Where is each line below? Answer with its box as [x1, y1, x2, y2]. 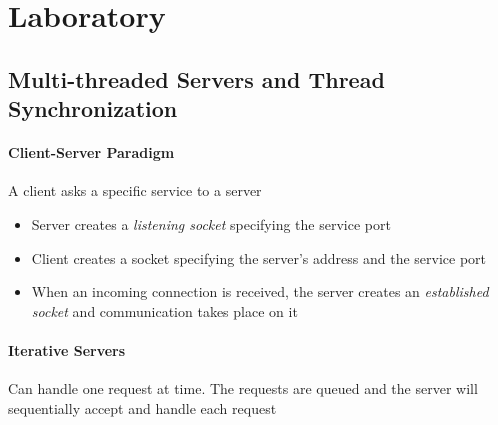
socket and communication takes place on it [31, 300, 298, 321]
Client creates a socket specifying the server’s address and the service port [31, 247, 487, 268]
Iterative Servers [8, 339, 126, 360]
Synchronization [8, 93, 178, 124]
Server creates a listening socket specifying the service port [31, 213, 391, 234]
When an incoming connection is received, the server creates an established [31, 281, 489, 302]
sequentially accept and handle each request [8, 397, 277, 418]
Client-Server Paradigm [8, 142, 175, 163]
